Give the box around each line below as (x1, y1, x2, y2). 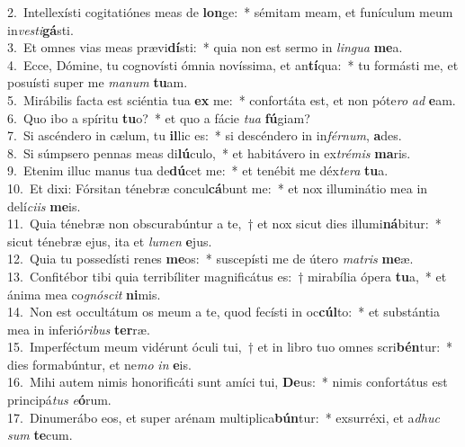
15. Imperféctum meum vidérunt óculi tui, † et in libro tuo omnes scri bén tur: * (7, 337, 453, 356)
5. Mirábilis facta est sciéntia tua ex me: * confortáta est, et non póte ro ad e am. (7, 90, 456, 109)
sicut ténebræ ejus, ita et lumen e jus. (7, 231, 212, 250)
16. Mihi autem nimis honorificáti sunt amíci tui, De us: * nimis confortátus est (7, 372, 448, 391)
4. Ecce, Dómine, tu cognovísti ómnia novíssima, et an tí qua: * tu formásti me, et (7, 55, 459, 74)
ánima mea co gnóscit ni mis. (7, 284, 161, 303)
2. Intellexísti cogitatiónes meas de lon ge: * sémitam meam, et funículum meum (7, 3, 453, 21)
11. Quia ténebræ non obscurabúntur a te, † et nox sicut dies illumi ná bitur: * (7, 214, 442, 233)
